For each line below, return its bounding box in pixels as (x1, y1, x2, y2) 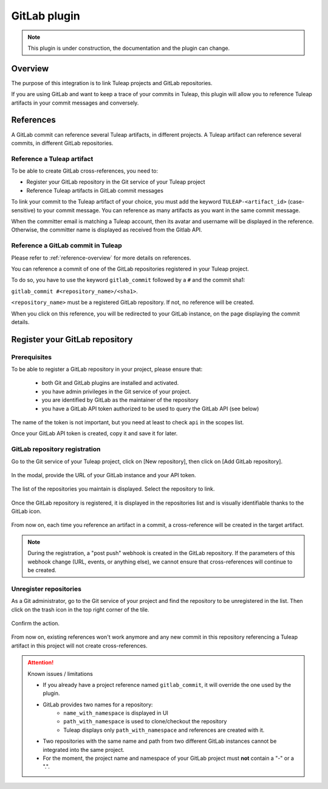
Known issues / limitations (27, 670, 94, 677)
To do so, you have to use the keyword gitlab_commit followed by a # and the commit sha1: (11, 277, 245, 284)
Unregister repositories (11, 584, 82, 593)
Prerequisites (11, 353, 52, 361)
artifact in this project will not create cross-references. (11, 642, 148, 649)
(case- (287, 198, 305, 205)
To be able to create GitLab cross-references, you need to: (11, 167, 159, 174)
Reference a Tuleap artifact (11, 154, 94, 163)
